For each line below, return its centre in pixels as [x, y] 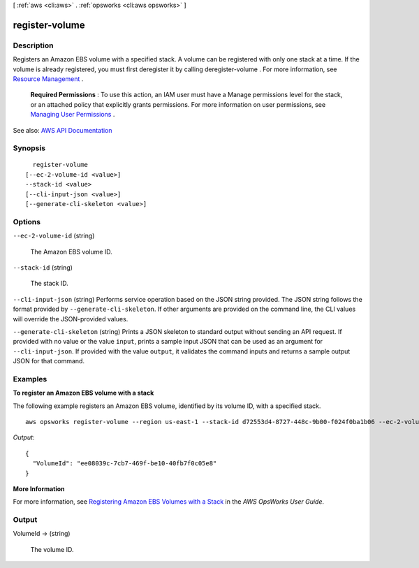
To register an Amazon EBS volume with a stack [83, 393]
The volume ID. [52, 549]
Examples [30, 379]
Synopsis [29, 148]
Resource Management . [48, 79]
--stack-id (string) [43, 267]
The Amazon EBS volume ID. [72, 252]
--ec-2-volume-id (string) [54, 236]
